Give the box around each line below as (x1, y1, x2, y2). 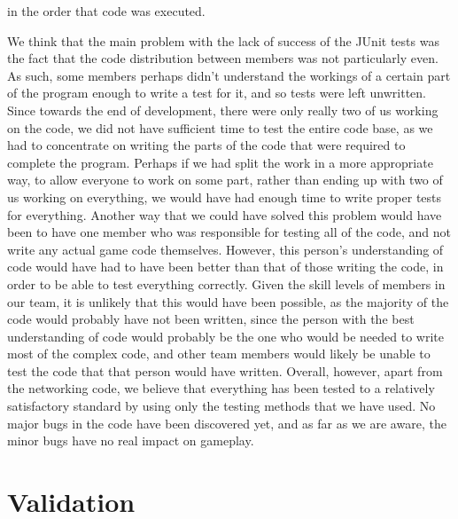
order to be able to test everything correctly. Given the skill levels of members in (7, 274, 446, 293)
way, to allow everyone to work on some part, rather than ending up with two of (7, 170, 443, 189)
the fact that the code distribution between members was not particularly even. (7, 49, 439, 67)
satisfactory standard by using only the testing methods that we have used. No (7, 397, 436, 415)
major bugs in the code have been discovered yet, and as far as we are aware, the (7, 413, 446, 432)
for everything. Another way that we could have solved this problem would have (7, 205, 442, 224)
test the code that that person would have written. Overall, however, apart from (7, 361, 443, 380)
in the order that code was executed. (7, 2, 206, 20)
